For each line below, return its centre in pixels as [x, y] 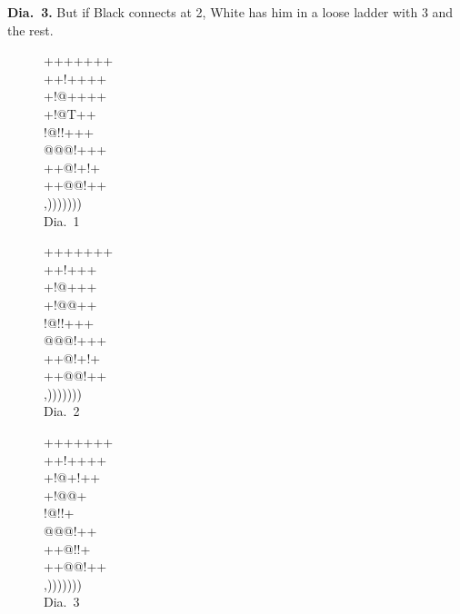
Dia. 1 [62, 220]
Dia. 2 [62, 411]
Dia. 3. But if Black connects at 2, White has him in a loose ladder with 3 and [230, 12]
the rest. [30, 30]
